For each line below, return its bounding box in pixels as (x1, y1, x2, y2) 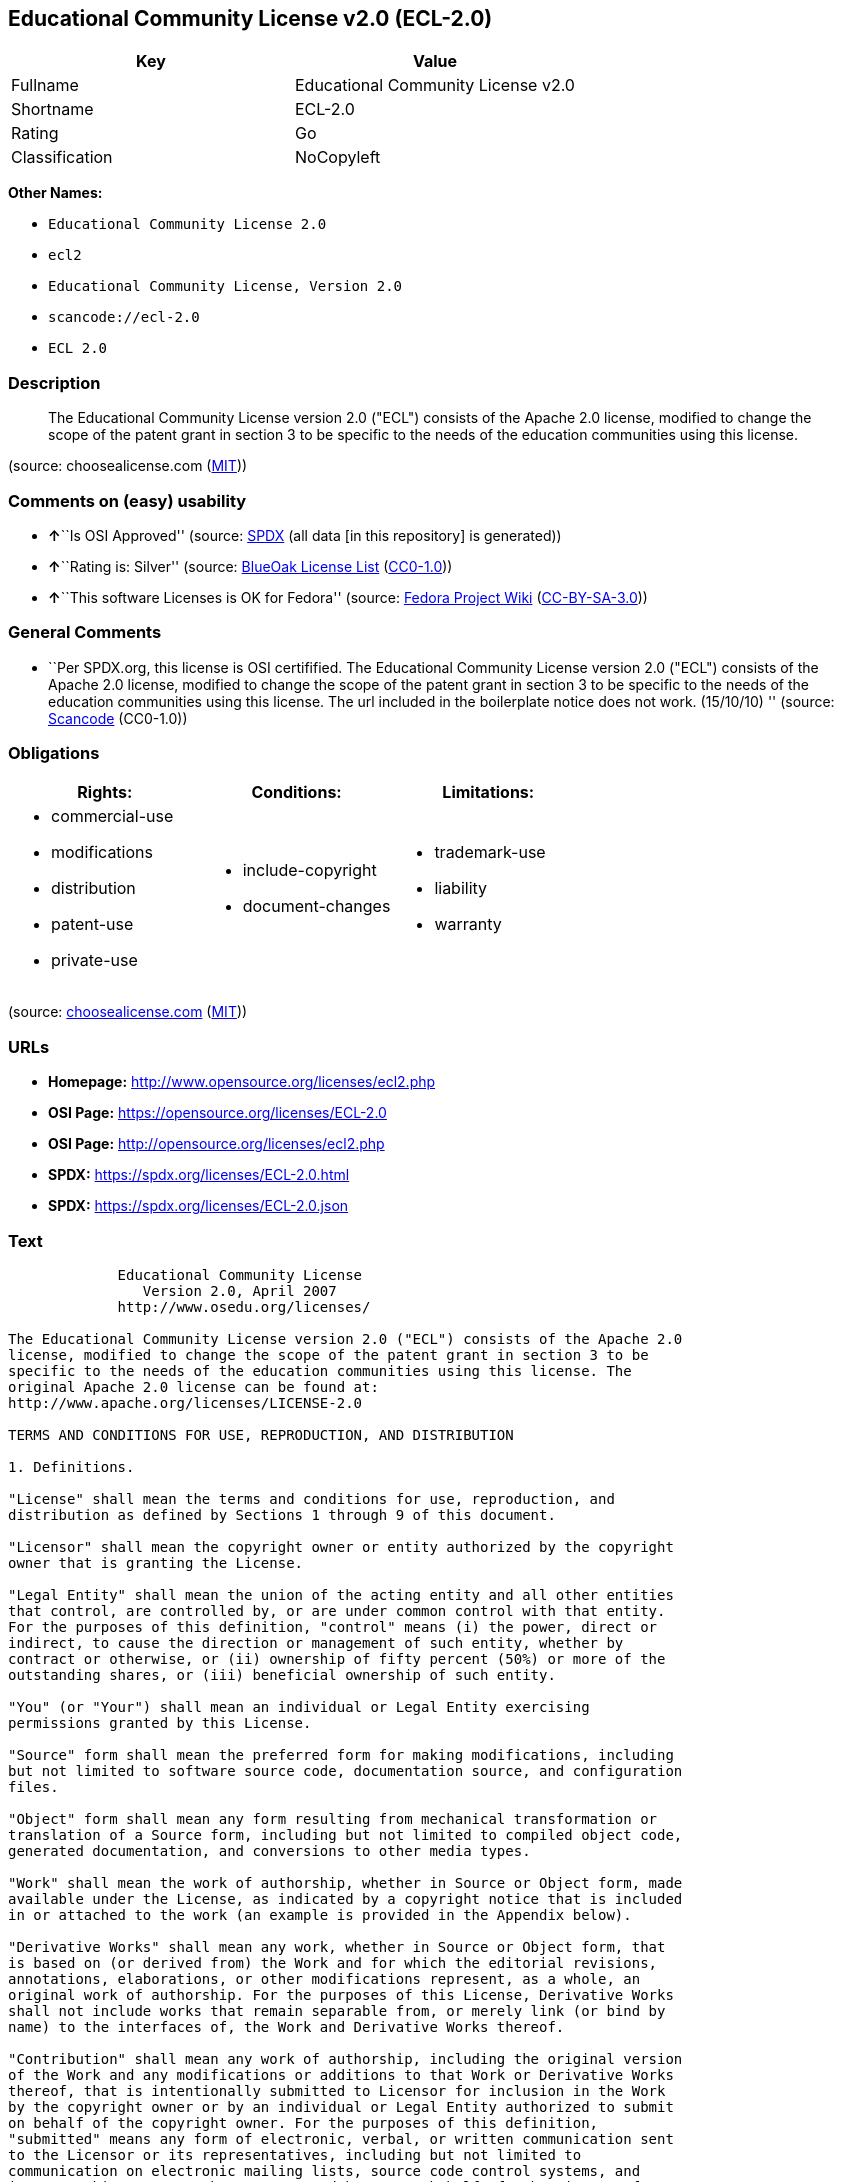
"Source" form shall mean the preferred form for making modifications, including (8, 1746, 674, 1763)
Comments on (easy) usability (8, 490, 247, 511)
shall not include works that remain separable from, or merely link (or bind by (8, 2002, 666, 2019)
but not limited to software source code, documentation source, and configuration (8, 1762, 683, 1779)
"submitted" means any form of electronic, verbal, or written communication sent (8, 2130, 674, 2147)
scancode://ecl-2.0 (48, 309, 200, 326)
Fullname (11, 75, 79, 96)
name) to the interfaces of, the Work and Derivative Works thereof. (8, 2018, 565, 2035)
